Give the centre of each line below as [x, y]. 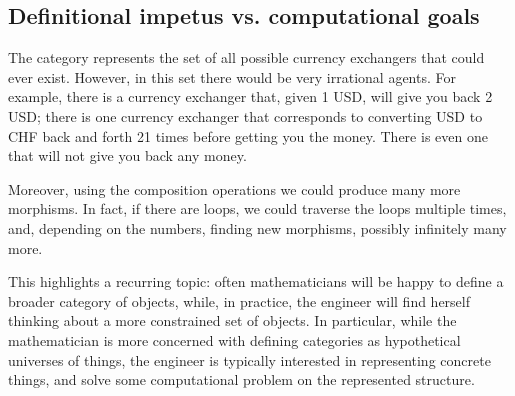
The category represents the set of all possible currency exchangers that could [246, 57]
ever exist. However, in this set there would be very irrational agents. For [232, 76]
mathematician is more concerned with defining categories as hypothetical [234, 339]
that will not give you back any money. [127, 155]
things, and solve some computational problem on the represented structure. [241, 379]
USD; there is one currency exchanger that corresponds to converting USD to [245, 115]
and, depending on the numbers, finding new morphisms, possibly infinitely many [257, 227]
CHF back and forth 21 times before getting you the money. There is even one [248, 135]
